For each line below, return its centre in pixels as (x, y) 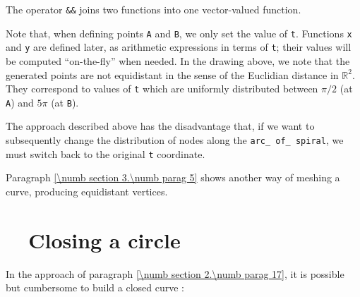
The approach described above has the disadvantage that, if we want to (160, 126)
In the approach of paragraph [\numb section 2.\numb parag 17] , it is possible (175, 273)
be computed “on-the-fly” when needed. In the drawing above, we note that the (178, 60)
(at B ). (65, 102)
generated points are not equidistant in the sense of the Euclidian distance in (172, 74)
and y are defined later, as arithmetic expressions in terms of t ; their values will (179, 47)
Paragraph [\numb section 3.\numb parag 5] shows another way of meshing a (173, 177)
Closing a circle (104, 240)
